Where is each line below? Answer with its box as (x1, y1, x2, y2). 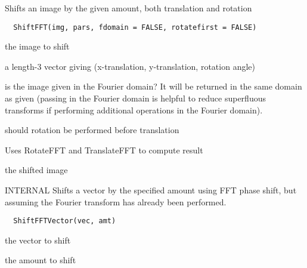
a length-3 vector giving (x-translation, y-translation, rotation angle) (5, 60, 255, 72)
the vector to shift (5, 233, 71, 246)
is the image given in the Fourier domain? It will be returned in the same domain (5, 80, 302, 93)
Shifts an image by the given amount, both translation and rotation (5, 2, 252, 14)
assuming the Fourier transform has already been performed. (5, 195, 227, 208)
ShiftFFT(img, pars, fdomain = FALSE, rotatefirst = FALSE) (13, 23, 257, 32)
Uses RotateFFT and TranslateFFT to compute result (5, 143, 203, 156)
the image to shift (5, 40, 70, 53)
